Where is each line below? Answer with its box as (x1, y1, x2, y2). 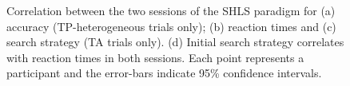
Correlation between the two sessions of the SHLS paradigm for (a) (6, 2, 336, 18)
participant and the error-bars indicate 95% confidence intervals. (6, 64, 322, 81)
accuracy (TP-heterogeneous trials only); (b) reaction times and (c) (6, 18, 336, 34)
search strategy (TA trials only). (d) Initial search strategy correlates (6, 33, 344, 50)
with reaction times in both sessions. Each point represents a (6, 49, 304, 65)
